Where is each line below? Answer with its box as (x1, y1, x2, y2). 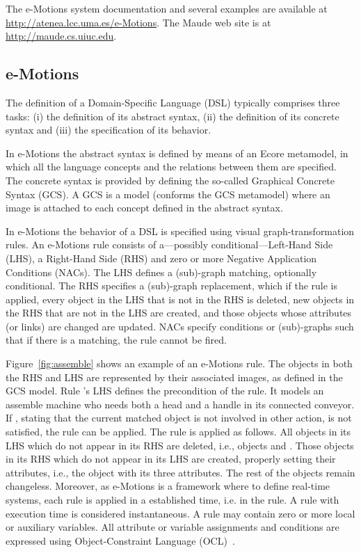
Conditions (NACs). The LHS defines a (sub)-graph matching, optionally (6, 264, 317, 279)
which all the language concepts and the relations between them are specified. (6, 159, 337, 174)
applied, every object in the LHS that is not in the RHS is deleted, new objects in (6, 291, 355, 306)
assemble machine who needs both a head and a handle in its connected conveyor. (6, 396, 355, 411)
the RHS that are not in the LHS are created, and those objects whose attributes (6, 305, 352, 320)
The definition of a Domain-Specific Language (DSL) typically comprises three (6, 95, 340, 109)
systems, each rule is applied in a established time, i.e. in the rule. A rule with (6, 492, 339, 507)
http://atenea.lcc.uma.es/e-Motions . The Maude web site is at (6, 15, 271, 29)
